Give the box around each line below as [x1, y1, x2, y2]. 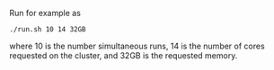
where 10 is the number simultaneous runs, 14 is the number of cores [9, 40, 265, 51]
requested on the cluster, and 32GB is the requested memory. [9, 50, 238, 61]
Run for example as [9, 8, 81, 18]
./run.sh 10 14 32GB [9, 25, 87, 34]
